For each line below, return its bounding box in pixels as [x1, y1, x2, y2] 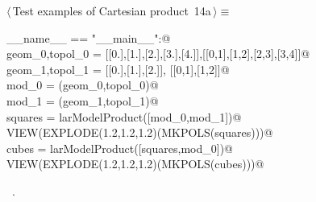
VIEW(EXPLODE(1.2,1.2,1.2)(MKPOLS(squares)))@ [6, 124, 273, 141]
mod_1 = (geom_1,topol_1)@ [6, 92, 159, 109]
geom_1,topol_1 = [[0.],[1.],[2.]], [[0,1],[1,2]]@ [6, 60, 230, 77]
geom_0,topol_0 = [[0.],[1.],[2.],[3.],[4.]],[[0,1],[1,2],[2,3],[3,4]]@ [6, 45, 310, 62]
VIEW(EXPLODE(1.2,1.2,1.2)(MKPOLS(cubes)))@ [6, 155, 264, 172]
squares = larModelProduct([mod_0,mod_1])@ [6, 108, 242, 125]
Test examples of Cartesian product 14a [12, 2, 211, 19]
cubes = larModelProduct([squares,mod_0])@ [6, 139, 233, 156]
